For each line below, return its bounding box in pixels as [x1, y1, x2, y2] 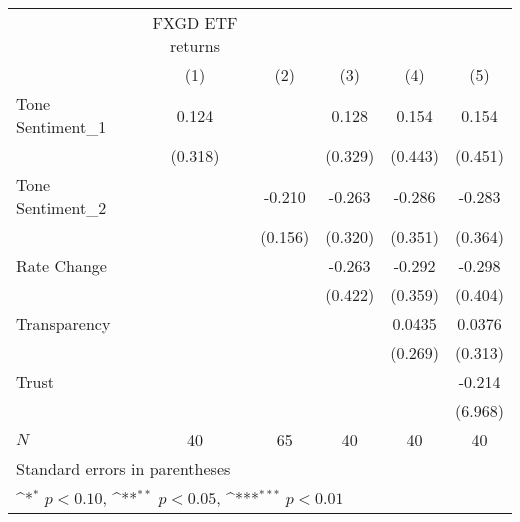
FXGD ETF [152, 11, 238, 34]
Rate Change [16, 254, 107, 277]
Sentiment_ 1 [16, 115, 107, 138]
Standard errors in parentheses [16, 457, 231, 480]
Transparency [16, 312, 111, 335]
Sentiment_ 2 [16, 196, 107, 219]
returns [169, 34, 220, 57]
